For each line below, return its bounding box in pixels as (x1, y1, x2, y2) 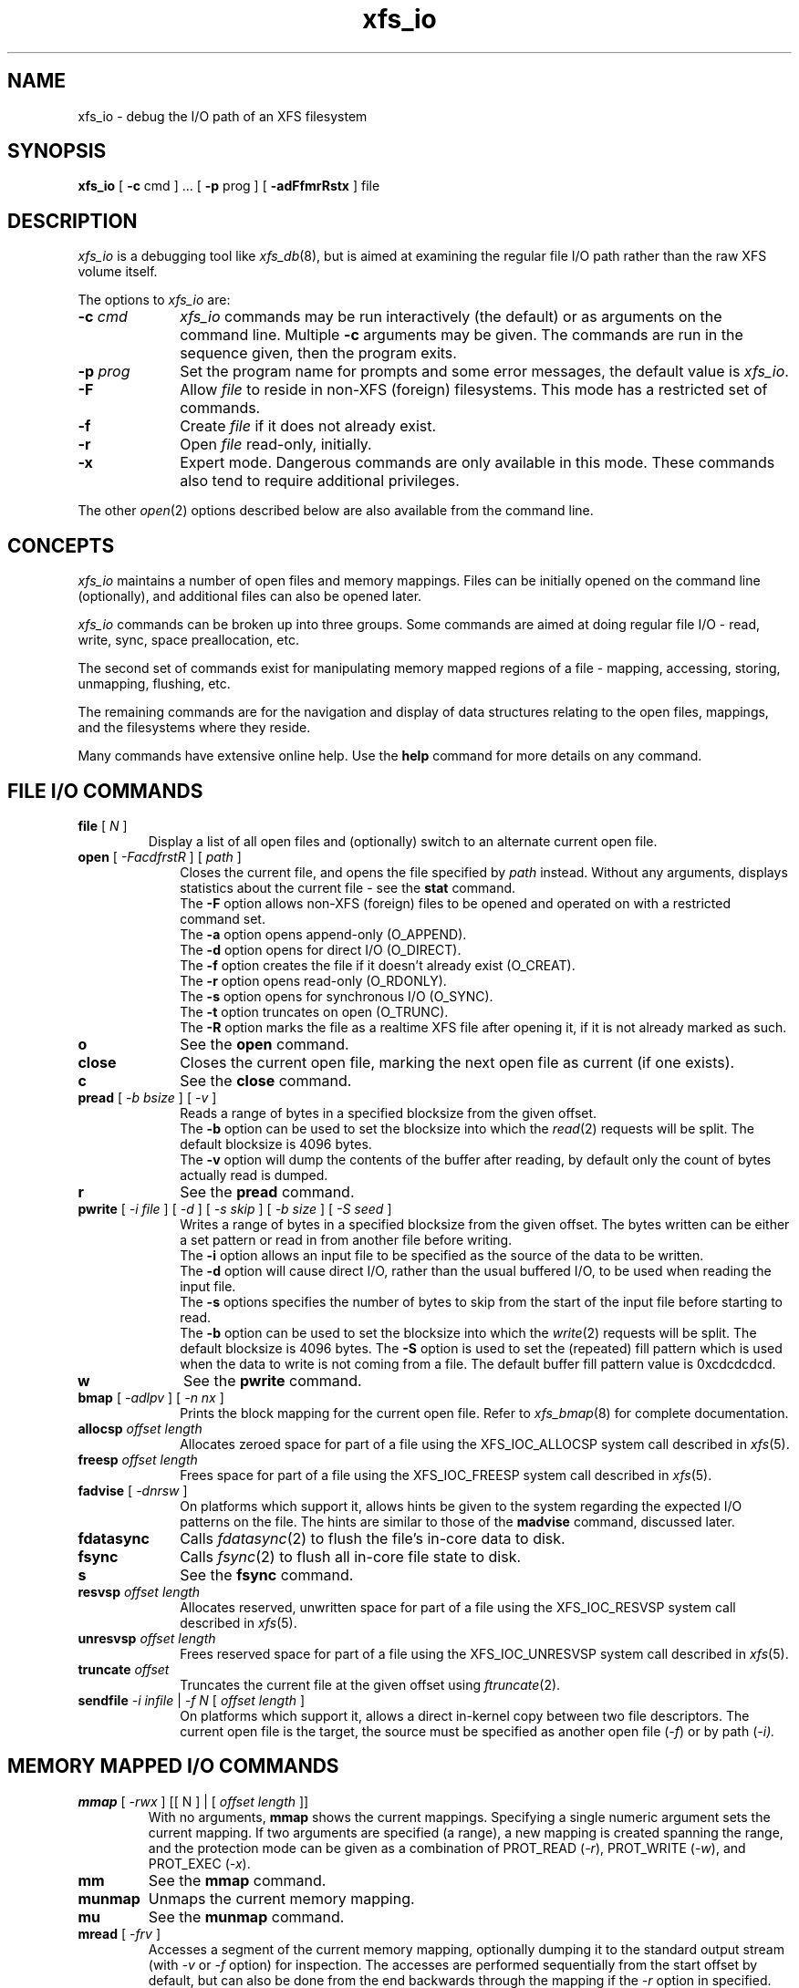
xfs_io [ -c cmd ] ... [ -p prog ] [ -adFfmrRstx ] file (78, 178, 380, 194)
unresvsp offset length (78, 1630, 216, 1646)
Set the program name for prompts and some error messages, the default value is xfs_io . (180, 362, 789, 381)
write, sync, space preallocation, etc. (78, 632, 299, 648)
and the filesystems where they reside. (78, 720, 311, 736)
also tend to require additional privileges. (180, 471, 460, 491)
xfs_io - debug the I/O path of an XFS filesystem (78, 108, 368, 124)
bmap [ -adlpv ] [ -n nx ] (78, 1389, 224, 1405)
